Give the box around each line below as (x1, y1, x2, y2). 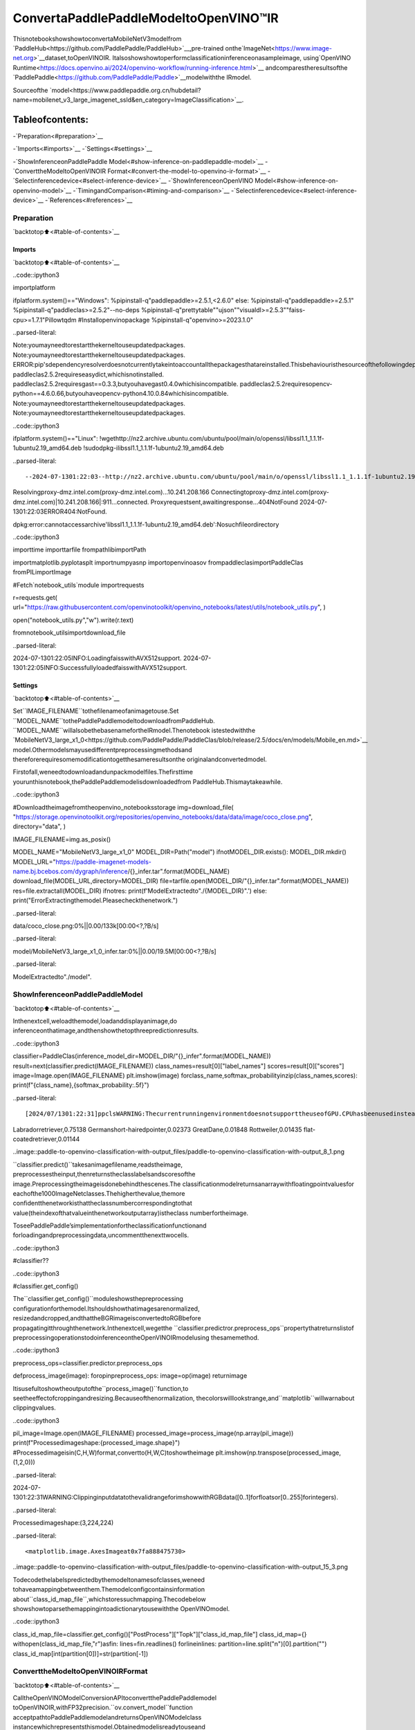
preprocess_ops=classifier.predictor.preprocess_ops (12, 1358, 163, 1367)
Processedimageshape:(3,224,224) (12, 1519, 114, 1527)
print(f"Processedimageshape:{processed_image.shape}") (12, 1439, 181, 1447)
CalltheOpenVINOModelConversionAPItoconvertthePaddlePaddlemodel (12, 1694, 217, 1702)
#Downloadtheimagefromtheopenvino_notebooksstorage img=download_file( (12, 803, 234, 811)
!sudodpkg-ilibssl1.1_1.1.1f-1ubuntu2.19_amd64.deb (83, 444, 224, 453)
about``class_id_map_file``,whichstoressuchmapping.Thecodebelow (12, 1595, 207, 1603)
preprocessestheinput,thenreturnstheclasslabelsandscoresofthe (12, 1170, 196, 1178)
